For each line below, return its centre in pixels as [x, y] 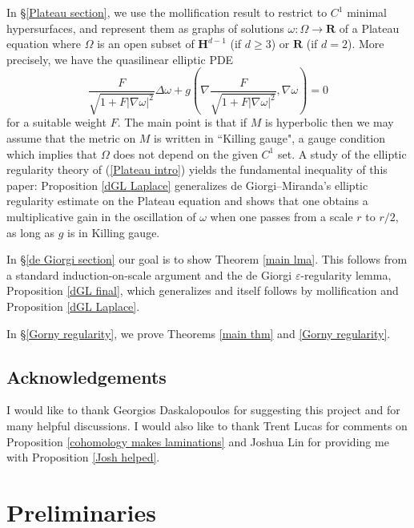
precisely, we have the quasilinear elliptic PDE [120, 59]
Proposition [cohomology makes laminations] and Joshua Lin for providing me [198, 441]
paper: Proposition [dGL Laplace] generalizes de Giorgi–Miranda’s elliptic [187, 185]
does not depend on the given [185, 153]
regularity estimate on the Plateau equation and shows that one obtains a [187, 201]
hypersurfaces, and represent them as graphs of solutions [145, 28]
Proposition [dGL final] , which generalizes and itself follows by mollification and [203, 290]
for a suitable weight [56, 122]
